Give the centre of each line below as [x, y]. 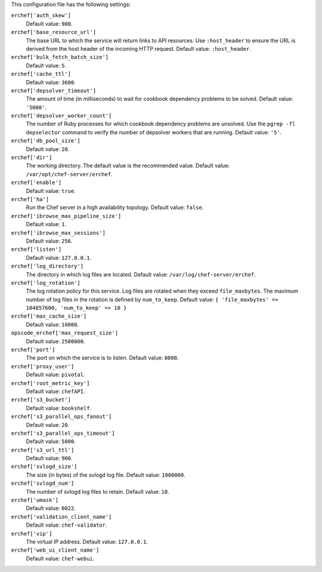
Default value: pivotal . [56, 375]
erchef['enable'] [36, 183]
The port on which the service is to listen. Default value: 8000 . [102, 358]
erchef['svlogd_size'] [44, 467]
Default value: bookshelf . [59, 408]
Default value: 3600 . [51, 82]
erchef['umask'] [35, 500]
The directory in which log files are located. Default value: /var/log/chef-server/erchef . [141, 274]
